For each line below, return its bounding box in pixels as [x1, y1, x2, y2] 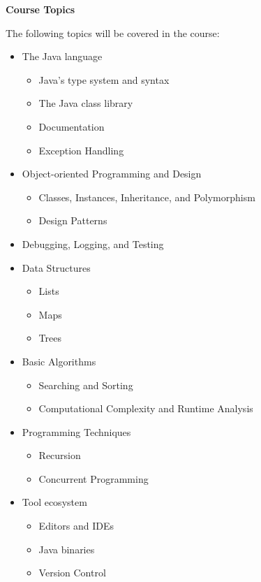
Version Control [38, 565, 106, 580]
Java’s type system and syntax [38, 72, 170, 87]
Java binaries [38, 541, 95, 556]
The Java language [22, 49, 103, 64]
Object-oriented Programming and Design [22, 166, 202, 181]
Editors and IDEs [38, 518, 114, 533]
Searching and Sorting [38, 377, 133, 392]
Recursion [38, 448, 81, 463]
